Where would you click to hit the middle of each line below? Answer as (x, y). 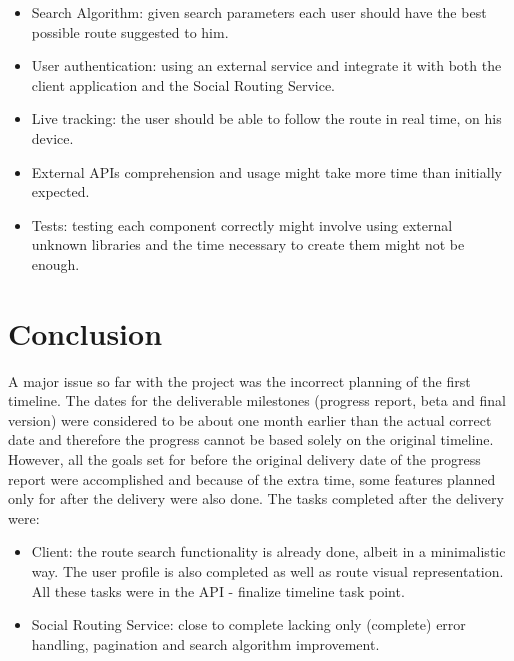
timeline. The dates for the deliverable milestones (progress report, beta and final (257, 400)
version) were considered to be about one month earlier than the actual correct (250, 419)
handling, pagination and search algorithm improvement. (205, 643)
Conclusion (85, 332)
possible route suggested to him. (130, 31)
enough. (55, 263)
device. (52, 137)
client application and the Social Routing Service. (183, 84)
